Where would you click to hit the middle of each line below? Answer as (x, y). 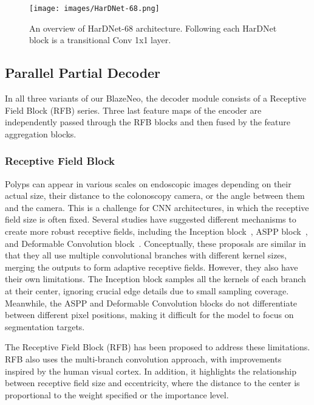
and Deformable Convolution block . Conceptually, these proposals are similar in (155, 243)
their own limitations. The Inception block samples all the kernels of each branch (155, 279)
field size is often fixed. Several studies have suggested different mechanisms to (151, 219)
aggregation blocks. (41, 133)
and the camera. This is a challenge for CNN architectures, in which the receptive (157, 207)
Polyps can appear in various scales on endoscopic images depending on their (148, 183)
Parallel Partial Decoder (83, 73)
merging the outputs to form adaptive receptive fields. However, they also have (152, 267)
